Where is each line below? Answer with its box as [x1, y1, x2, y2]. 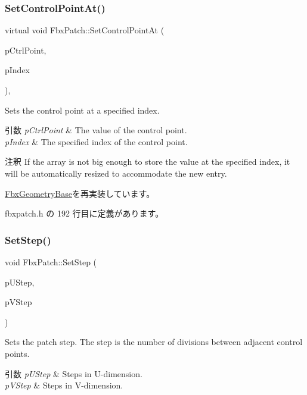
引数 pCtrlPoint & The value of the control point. [5, 124, 187, 136]
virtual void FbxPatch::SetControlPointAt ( [5, 24, 165, 36]
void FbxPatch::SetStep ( [5, 255, 97, 268]
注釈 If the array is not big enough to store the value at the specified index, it [5, 155, 290, 168]
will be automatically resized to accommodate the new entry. [5, 167, 227, 179]
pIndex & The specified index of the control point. [5, 135, 188, 148]
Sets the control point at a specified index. [5, 104, 160, 116]
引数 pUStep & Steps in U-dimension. [5, 367, 142, 380]
